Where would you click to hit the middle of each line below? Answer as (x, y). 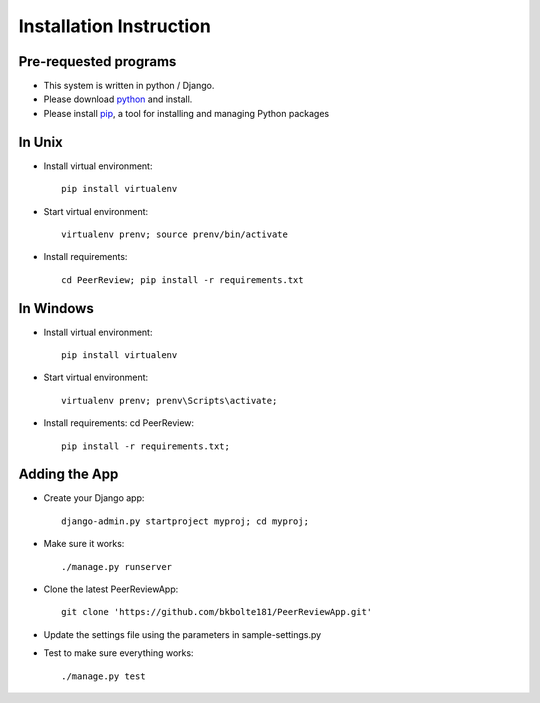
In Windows (56, 308)
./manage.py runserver (117, 566)
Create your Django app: (94, 498)
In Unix (41, 141)
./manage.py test (103, 676)
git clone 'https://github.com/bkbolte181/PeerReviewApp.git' (217, 612)
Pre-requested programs (97, 61)
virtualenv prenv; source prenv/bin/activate (175, 234)
